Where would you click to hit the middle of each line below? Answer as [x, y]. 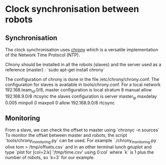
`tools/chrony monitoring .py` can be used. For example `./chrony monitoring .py [81, 141]
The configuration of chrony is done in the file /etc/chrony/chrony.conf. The [82, 79]
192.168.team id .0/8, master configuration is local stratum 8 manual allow [79, 90]
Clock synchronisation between [72, 9]
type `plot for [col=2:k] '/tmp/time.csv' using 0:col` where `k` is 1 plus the [80, 152]
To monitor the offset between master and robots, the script [66, 135]
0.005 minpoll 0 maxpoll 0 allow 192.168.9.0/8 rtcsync [60, 103]
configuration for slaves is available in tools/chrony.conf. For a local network [83, 84]
